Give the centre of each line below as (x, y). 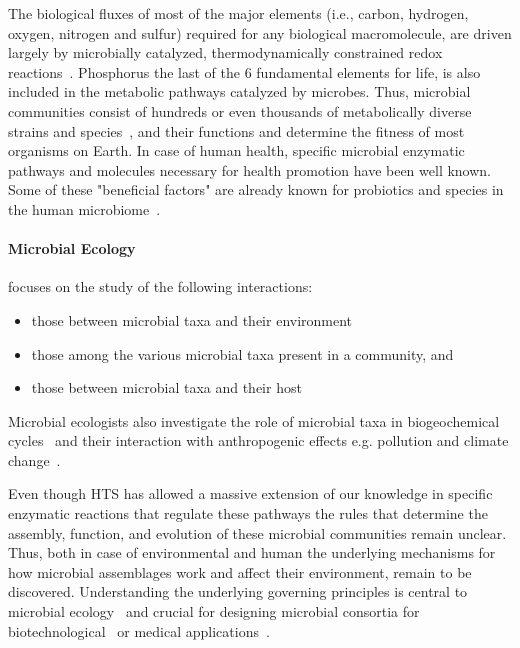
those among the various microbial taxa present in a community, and (242, 353)
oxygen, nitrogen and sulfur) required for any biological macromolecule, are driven (260, 32)
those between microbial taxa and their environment (192, 319)
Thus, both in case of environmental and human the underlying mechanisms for (252, 552)
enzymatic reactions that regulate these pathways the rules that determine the (248, 513)
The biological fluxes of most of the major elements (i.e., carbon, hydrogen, (238, 13)
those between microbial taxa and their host (166, 387)
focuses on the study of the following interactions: (160, 286)
